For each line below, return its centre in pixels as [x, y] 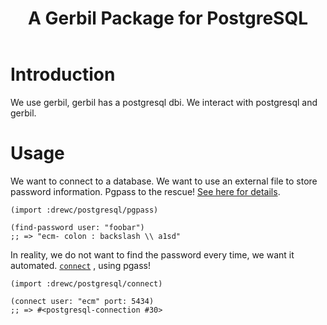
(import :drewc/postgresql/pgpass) [84, 210]
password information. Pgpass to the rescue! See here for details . [145, 191]
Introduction [63, 74]
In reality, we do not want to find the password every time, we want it [152, 254]
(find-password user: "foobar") [77, 227]
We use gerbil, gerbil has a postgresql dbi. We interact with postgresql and [164, 102]
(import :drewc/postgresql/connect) [86, 283]
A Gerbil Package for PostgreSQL [168, 18]
